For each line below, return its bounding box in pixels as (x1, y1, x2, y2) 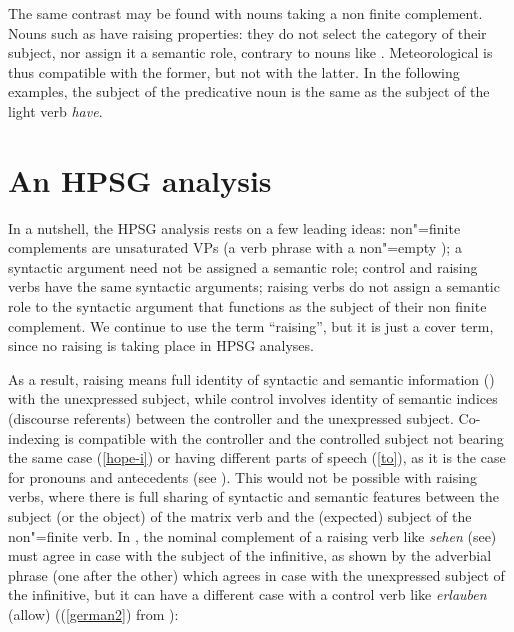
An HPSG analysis (8, 159, 272, 200)
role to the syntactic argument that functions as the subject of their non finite (8, 296, 487, 317)
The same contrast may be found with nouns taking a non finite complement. (8, 3, 483, 23)
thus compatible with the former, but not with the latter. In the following (8, 61, 460, 82)
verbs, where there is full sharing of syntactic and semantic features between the (8, 486, 500, 507)
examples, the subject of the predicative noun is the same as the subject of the (8, 81, 490, 102)
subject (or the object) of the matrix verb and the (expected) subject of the (8, 506, 472, 526)
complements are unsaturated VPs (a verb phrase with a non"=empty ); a (8, 237, 462, 258)
